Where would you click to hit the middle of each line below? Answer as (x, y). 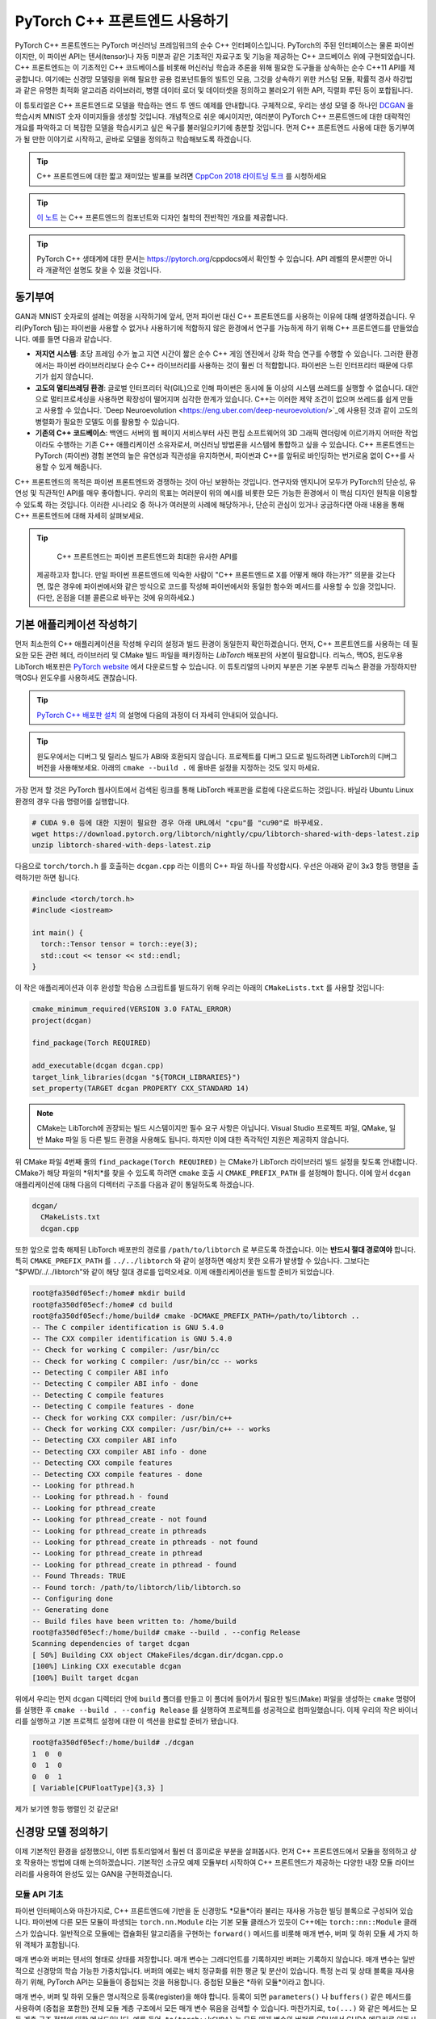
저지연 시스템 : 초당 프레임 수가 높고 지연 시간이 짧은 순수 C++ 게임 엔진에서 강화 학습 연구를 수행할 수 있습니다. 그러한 (219, 354)
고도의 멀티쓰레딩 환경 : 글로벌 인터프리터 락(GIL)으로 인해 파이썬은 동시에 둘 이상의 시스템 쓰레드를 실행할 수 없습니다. (219, 388)
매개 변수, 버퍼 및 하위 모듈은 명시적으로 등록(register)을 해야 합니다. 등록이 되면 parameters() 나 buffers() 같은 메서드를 (213, 1997)
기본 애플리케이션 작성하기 (76, 625)
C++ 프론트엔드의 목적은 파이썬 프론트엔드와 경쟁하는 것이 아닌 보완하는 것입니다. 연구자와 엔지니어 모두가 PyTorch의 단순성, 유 (215, 481)
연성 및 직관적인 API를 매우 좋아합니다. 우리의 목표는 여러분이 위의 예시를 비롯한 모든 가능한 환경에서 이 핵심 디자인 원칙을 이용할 (216, 493)
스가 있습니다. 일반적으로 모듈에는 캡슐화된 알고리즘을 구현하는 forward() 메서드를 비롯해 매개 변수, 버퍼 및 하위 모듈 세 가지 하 (217, 1933)
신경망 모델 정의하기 (61, 1832)
